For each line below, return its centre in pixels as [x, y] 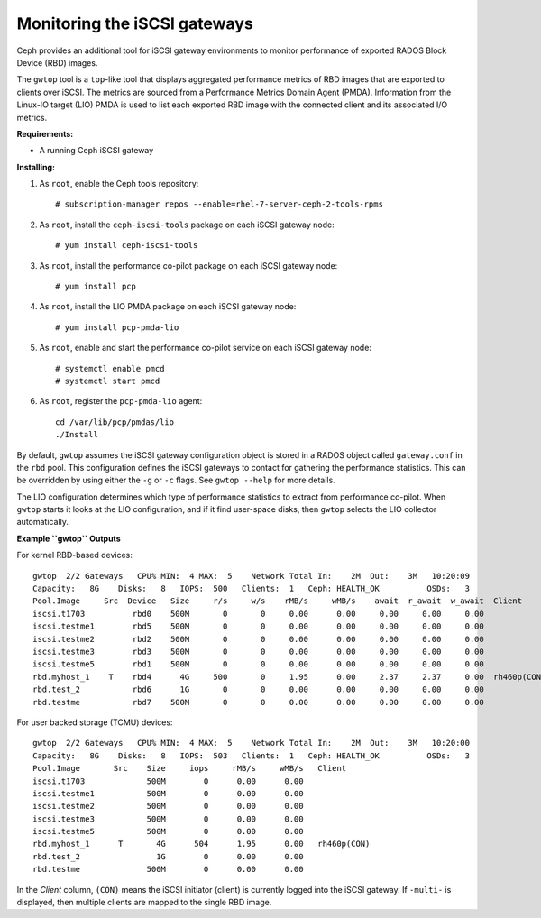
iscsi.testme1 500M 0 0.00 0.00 [168, 793]
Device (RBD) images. [57, 62]
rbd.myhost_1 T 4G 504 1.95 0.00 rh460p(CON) [202, 844]
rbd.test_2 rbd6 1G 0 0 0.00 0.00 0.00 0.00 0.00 [258, 689]
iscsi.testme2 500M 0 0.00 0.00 [168, 806]
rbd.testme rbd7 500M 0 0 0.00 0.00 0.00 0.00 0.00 [258, 702]
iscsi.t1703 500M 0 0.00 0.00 [168, 781]
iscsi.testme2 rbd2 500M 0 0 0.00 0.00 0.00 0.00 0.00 [258, 639]
